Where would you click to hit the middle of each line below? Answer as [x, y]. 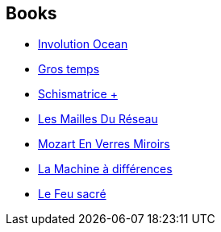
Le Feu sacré [72, 194]
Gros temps [69, 69]
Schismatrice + [78, 94]
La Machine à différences [105, 169]
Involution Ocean [83, 44]
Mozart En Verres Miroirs [104, 144]
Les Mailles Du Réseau [98, 119]
